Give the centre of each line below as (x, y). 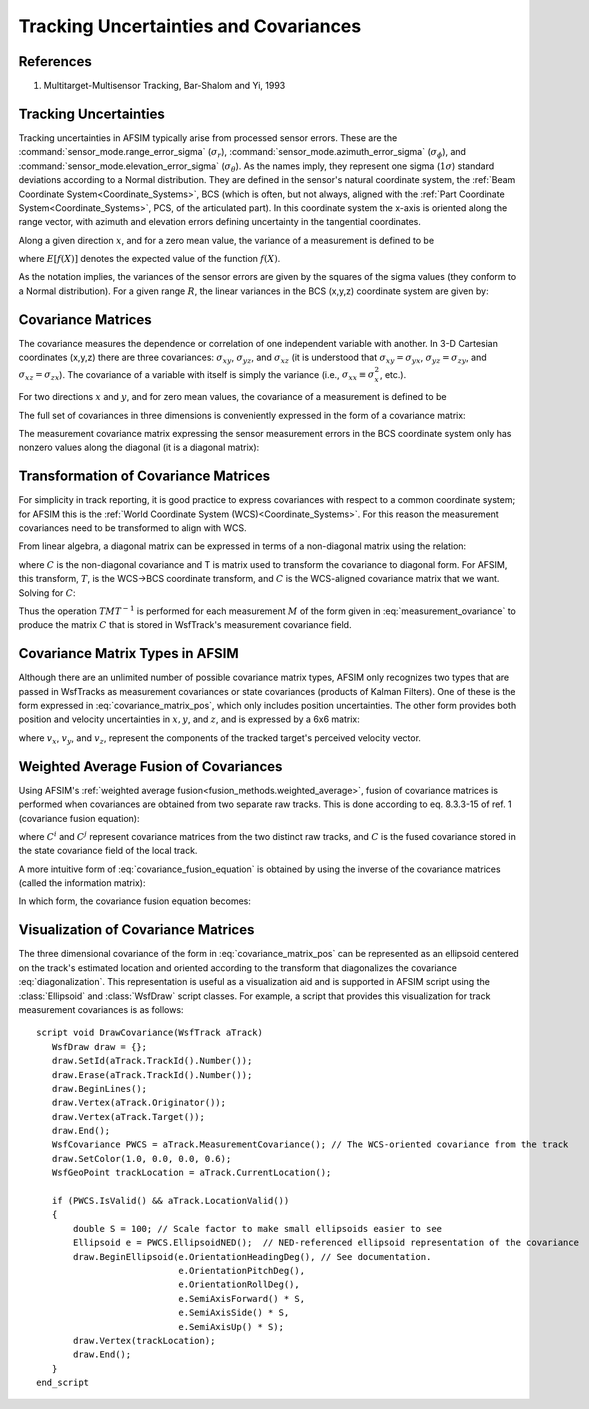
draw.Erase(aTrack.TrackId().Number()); (152, 1074)
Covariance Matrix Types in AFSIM (128, 653)
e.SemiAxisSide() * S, (234, 1313)
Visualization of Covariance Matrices (136, 930)
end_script (63, 1383)
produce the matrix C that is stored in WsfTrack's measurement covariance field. (185, 625)
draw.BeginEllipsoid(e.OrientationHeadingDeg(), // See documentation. (252, 1256)
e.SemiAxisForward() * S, (241, 1298)
